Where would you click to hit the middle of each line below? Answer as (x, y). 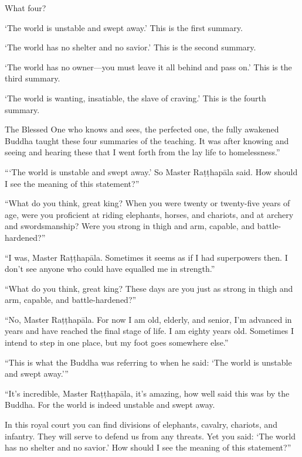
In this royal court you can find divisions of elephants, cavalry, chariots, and (141, 424)
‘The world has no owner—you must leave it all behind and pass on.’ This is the (148, 66)
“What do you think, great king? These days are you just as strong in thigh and (149, 288)
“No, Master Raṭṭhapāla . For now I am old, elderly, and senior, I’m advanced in (148, 319)
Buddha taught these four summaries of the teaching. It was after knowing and (147, 140)
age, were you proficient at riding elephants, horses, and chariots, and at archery (149, 214)
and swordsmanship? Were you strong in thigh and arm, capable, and (130, 226)
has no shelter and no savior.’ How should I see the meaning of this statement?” (148, 447)
